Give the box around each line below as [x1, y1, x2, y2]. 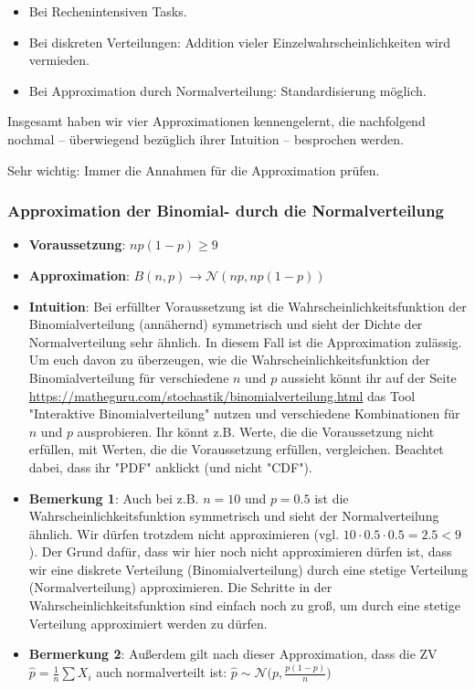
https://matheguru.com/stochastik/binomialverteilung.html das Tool [28, 386, 416, 405]
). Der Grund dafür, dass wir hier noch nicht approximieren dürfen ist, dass [28, 542, 452, 561]
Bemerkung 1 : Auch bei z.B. [28, 488, 199, 507]
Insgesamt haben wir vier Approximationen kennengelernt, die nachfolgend [7, 111, 426, 131]
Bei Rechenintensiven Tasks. [28, 2, 187, 20]
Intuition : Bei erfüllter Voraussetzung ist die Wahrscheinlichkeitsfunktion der [28, 296, 467, 315]
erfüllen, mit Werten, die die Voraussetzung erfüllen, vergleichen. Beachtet [28, 440, 444, 459]
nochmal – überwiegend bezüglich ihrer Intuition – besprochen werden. [7, 129, 404, 148]
